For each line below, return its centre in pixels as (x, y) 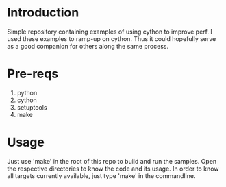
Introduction (43, 13)
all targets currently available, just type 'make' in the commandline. (101, 175)
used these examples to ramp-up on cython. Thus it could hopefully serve (112, 38)
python (27, 92)
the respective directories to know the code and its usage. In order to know (113, 169)
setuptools (32, 107)
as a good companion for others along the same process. (88, 46)
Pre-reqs (33, 74)
